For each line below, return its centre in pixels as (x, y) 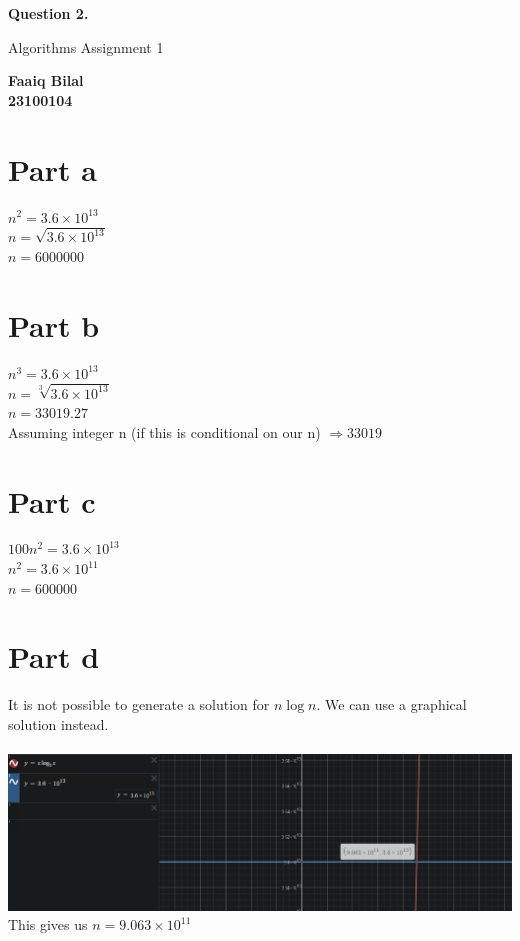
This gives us (48, 924)
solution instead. (58, 723)
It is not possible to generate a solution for (139, 704)
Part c (52, 500)
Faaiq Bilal (46, 80)
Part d (54, 656)
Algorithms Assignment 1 (86, 46)
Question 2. (48, 13)
